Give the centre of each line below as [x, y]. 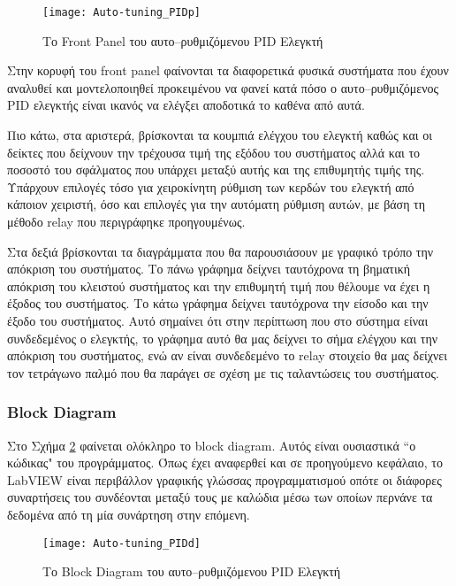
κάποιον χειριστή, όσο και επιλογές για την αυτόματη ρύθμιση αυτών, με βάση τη [217, 204]
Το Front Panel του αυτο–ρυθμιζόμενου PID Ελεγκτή [183, 40]
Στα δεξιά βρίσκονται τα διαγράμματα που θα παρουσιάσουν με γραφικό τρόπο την [220, 251]
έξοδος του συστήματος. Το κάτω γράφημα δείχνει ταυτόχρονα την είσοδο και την [218, 303]
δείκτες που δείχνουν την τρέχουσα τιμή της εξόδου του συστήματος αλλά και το [214, 152]
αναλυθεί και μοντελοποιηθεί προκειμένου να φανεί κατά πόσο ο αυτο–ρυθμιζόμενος [223, 87]
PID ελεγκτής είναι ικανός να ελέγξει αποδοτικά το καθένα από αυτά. [186, 105]
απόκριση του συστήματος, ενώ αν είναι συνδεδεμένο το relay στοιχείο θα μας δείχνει [227, 355]
